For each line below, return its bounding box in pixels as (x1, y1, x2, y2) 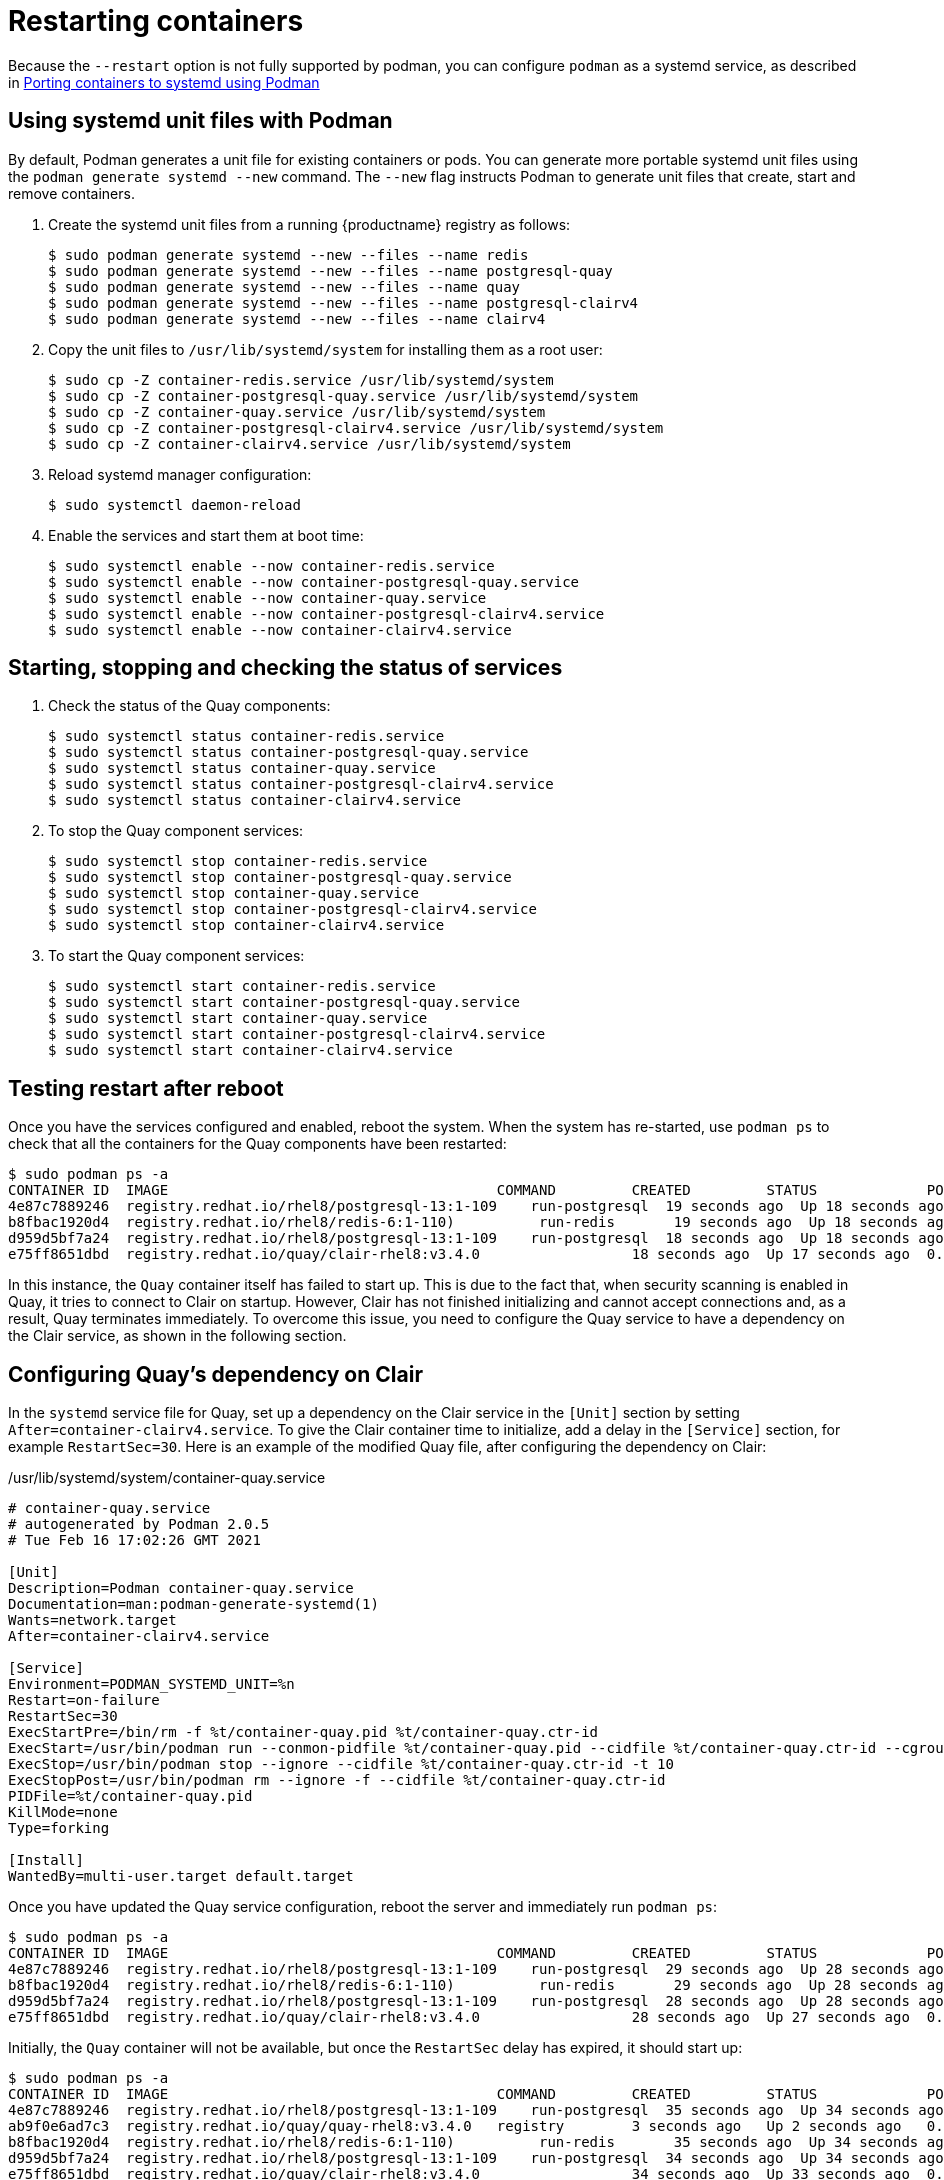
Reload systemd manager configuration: (48, 465, 312, 483)
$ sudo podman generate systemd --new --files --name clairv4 (48, 310, 546, 327)
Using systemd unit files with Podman (8, 108, 393, 134)
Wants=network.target (8, 1612, 177, 1629)
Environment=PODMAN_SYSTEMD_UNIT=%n (8, 1676, 295, 1693)
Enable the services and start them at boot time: (48, 526, 364, 544)
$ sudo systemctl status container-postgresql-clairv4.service (48, 776, 554, 793)
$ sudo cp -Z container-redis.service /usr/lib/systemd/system (48, 371, 554, 388)
